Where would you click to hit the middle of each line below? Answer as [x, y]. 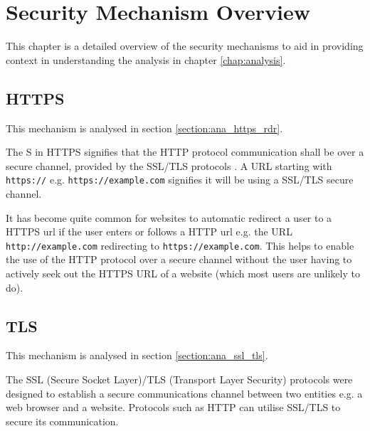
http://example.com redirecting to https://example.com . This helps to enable [180, 245]
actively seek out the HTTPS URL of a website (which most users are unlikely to [183, 273]
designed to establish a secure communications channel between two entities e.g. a [184, 393]
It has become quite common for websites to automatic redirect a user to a [169, 217]
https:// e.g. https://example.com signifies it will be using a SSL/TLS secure [180, 180]
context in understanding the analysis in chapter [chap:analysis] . [146, 59]
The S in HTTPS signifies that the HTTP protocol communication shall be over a [185, 152]
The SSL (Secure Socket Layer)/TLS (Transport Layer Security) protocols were [179, 379]
